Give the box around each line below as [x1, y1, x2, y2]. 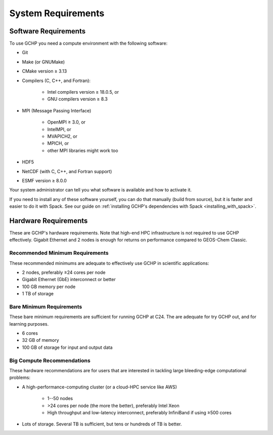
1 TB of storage [22, 291, 54, 297]
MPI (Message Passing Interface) [22, 107, 92, 113]
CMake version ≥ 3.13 [22, 68, 67, 74]
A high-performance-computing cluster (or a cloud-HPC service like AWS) [22, 384, 177, 390]
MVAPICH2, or [47, 133, 78, 139]
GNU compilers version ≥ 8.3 [47, 96, 108, 102]
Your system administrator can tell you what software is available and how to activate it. [9, 187, 192, 193]
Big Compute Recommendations [9, 357, 90, 364]
